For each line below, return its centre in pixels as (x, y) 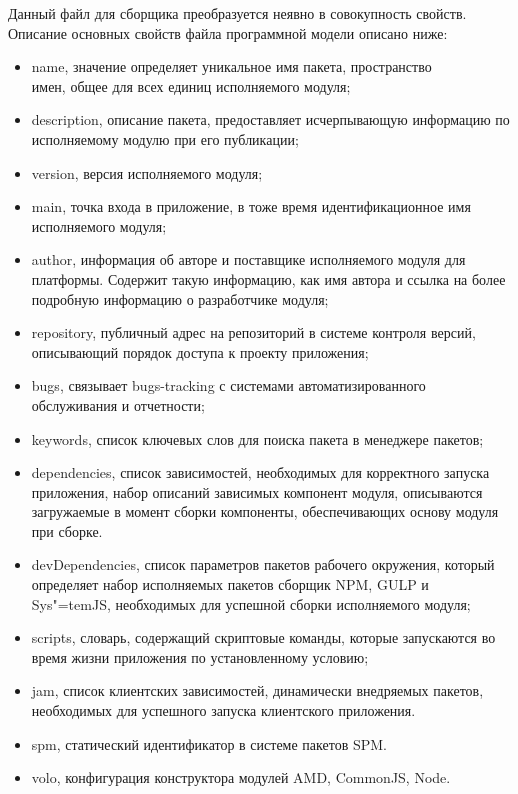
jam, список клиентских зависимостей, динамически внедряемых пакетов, (257, 690)
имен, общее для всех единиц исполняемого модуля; (191, 85)
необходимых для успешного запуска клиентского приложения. (223, 710)
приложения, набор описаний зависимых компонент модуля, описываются (257, 491)
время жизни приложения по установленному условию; (200, 656)
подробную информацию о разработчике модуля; (180, 298)
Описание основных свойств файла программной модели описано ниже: (228, 32)
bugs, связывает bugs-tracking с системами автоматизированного (228, 385)
